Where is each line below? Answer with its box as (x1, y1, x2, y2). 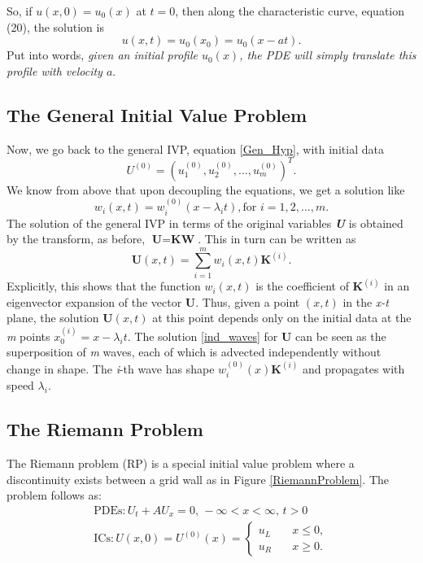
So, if (7, 2, 33, 19)
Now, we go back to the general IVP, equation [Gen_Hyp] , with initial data (7, 140, 384, 157)
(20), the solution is (7, 18, 104, 35)
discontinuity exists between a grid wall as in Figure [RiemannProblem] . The (7, 470, 390, 487)
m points (7, 327, 50, 344)
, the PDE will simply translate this (239, 46, 416, 63)
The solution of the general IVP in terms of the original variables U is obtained (7, 214, 403, 231)
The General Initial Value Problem (7, 102, 307, 127)
